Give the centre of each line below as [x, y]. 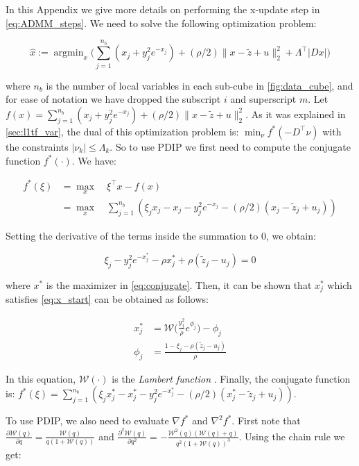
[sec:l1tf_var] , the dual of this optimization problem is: [122, 131]
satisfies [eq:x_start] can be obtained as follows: [107, 299]
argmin [69, 53]
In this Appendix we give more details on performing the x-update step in [163, 9]
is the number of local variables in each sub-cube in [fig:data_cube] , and [200, 85]
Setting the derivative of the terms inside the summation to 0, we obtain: [161, 235]
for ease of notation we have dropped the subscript [113, 99]
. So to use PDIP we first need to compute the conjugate [230, 146]
